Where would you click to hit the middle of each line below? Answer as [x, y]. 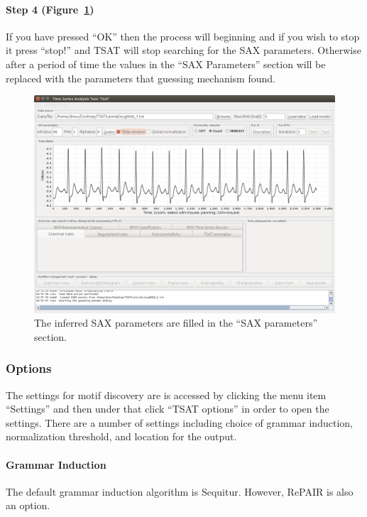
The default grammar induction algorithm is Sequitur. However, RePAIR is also [180, 491]
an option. [28, 505]
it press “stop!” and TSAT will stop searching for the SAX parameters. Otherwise [183, 50]
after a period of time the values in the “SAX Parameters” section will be [166, 64]
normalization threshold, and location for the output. [121, 436]
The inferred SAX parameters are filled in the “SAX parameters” [176, 323]
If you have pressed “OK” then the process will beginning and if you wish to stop [183, 36]
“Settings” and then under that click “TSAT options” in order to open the [168, 409]
